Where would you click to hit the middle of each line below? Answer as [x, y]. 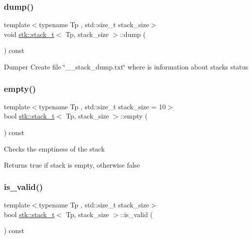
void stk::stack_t [29, 34]
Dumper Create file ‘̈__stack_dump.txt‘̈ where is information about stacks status [126, 67]
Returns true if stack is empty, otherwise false [72, 165]
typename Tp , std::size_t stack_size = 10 [102, 106]
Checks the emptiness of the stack [54, 148]
